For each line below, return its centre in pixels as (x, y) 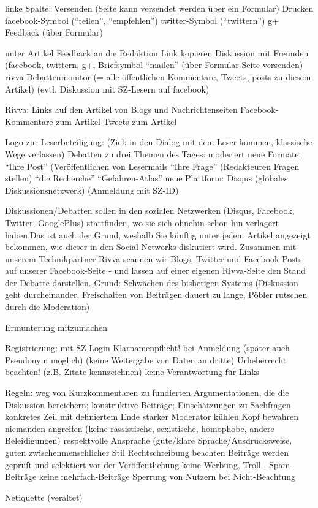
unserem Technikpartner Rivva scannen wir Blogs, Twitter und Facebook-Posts (153, 258)
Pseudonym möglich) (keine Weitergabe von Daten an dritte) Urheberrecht (146, 359)
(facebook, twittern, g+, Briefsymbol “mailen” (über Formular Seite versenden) (154, 65)
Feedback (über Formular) (54, 32)
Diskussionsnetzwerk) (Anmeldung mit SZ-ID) (92, 190)
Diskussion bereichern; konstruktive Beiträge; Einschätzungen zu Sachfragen (148, 404)
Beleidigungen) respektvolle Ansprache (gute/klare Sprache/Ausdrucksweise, (149, 440)
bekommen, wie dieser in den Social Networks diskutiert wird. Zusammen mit (151, 247)
